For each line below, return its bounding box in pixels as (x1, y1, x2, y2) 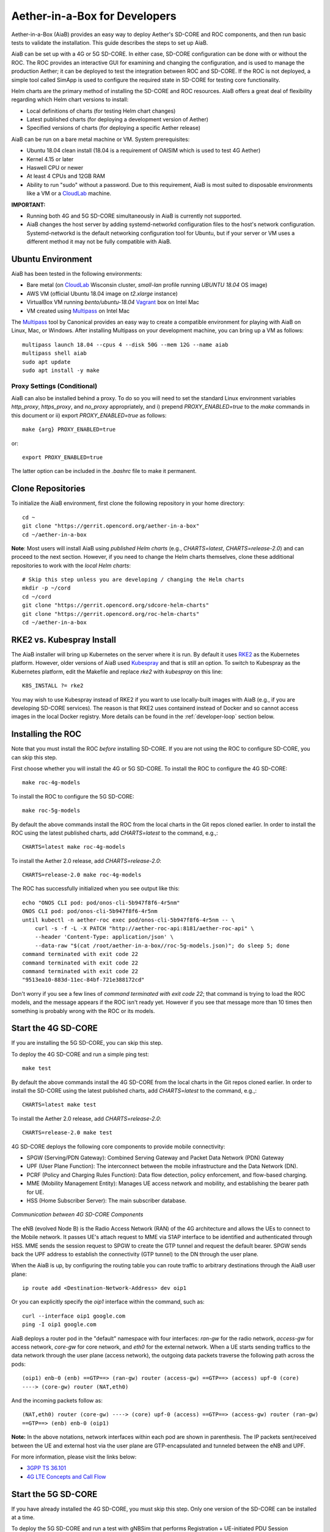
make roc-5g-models (22, 807, 81, 814)
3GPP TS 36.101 (26, 1465, 67, 1472)
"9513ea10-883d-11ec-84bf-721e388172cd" (22, 976, 145, 984)
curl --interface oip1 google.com (22, 1312, 125, 1319)
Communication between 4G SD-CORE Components (11, 1211, 144, 1218)
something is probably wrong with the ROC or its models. (11, 1007, 155, 1014)
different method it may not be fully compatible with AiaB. (26, 238, 172, 245)
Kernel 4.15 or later (26, 155, 74, 162)
